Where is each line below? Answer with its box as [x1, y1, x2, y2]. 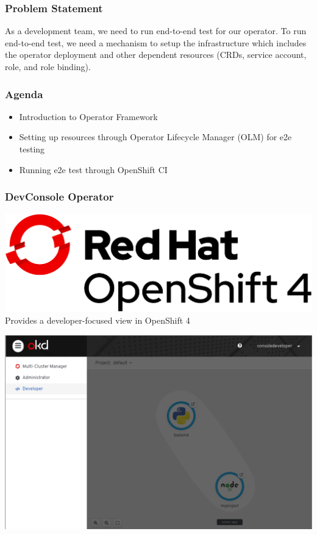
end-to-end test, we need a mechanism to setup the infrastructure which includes [5, 36, 307, 49]
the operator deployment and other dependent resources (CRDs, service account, [5, 48, 307, 61]
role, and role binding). [5, 60, 91, 73]
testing [19, 143, 45, 155]
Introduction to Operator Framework [19, 110, 158, 123]
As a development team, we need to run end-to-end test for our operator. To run [5, 24, 307, 37]
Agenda [5, 86, 43, 101]
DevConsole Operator [5, 189, 114, 204]
